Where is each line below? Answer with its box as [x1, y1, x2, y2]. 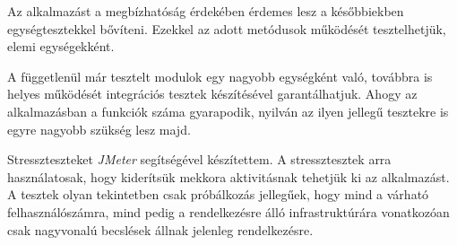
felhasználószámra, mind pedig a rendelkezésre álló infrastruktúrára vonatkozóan [7, 202, 450, 221]
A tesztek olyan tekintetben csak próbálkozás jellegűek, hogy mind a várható [7, 185, 429, 204]
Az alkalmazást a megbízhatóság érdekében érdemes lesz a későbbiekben [7, 2, 404, 20]
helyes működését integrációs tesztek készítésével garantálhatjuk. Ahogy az [7, 84, 418, 103]
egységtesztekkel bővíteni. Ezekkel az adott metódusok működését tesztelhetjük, [7, 19, 446, 38]
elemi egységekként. [7, 37, 115, 56]
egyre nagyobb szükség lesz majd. [7, 119, 191, 138]
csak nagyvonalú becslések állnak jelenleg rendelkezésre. [7, 220, 314, 239]
